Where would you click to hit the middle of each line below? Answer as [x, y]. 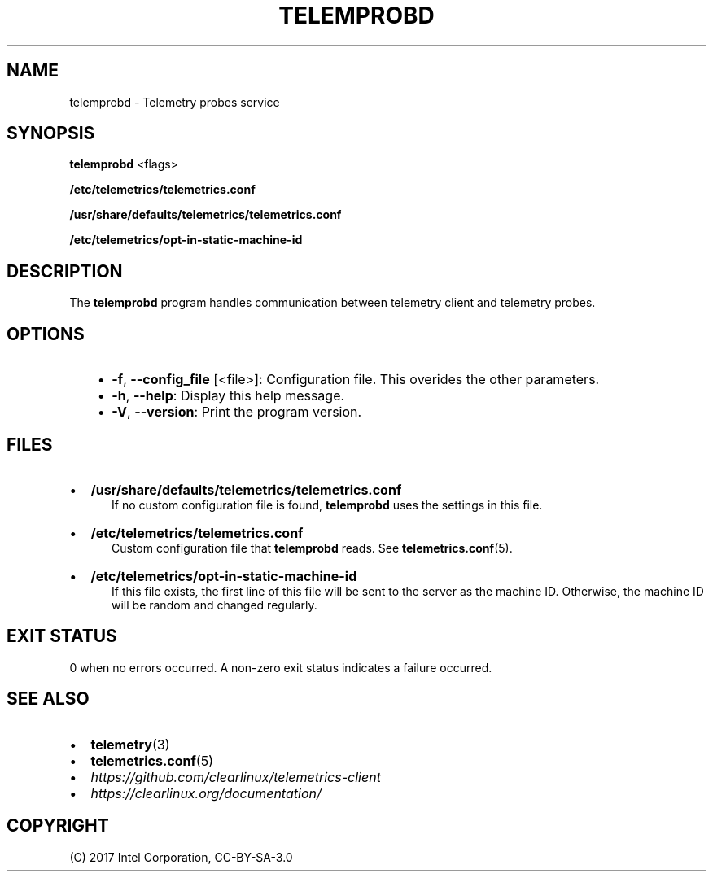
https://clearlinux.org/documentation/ [206, 793]
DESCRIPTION [65, 271]
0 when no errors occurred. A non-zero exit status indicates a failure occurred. [281, 667]
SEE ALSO [48, 699]
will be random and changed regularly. [214, 605]
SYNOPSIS [51, 133]
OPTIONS [46, 334]
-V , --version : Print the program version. [237, 412]
